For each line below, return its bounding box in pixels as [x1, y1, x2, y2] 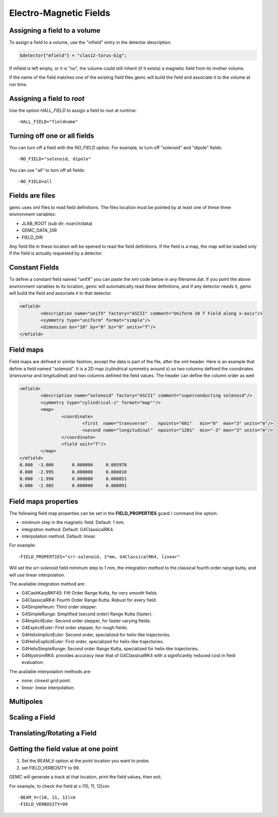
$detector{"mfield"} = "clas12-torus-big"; [19, 53, 127, 58]
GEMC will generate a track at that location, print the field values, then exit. [9, 774, 162, 780]
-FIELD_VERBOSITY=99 [18, 802, 68, 807]
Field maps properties [9, 497, 79, 505]
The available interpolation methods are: [9, 668, 92, 674]
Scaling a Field [9, 713, 56, 722]
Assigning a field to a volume [9, 26, 101, 35]
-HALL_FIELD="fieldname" [18, 119, 78, 125]
